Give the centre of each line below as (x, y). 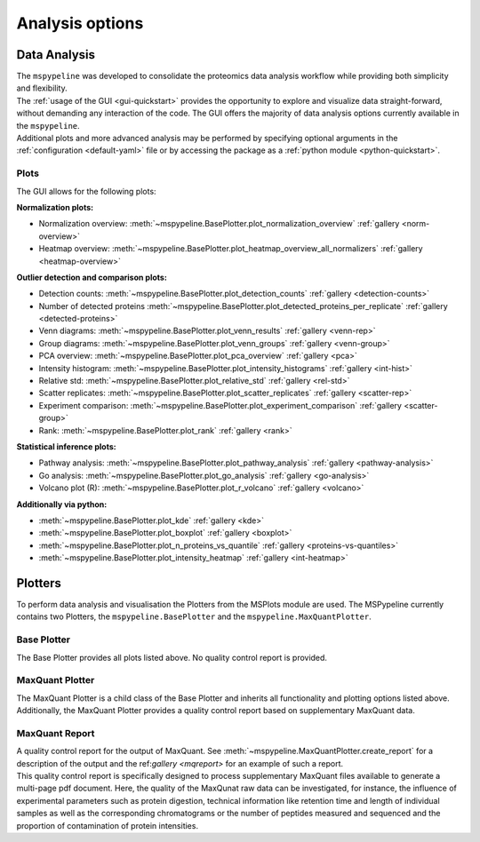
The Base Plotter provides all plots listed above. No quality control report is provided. (172, 657)
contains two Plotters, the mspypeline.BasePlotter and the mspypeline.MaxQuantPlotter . (194, 616)
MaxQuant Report (56, 733)
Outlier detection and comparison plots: (92, 277)
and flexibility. (42, 88)
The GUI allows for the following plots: (86, 191)
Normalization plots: (55, 207)
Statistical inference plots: (66, 446)
